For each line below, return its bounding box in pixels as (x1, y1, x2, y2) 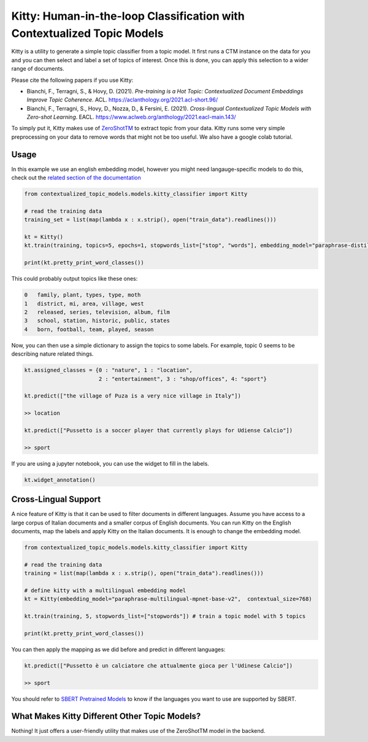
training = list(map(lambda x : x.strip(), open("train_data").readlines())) (24, 570, 264, 577)
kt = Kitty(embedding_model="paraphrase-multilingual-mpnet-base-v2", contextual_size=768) (24, 596, 312, 603)
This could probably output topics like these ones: (11, 275, 138, 283)
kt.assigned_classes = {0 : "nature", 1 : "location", (24, 367, 193, 374)
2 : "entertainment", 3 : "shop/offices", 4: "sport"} (98, 375, 267, 382)
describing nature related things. (11, 350, 94, 357)
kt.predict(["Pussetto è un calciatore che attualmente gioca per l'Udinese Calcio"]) (24, 662, 293, 669)
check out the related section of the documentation (11, 174, 141, 181)
